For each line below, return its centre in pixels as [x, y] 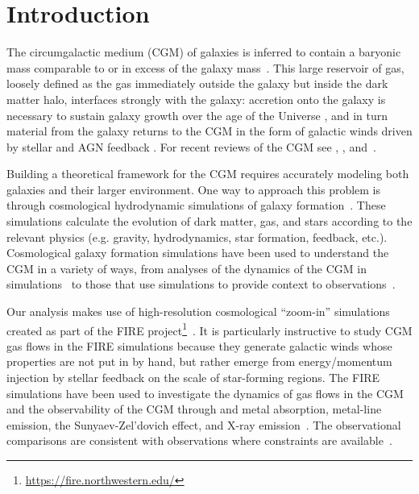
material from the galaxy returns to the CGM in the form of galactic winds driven [209, 131]
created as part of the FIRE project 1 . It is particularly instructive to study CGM [209, 329]
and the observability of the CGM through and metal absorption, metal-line [194, 409]
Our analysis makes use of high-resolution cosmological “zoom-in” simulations [198, 311]
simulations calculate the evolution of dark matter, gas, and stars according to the [209, 221]
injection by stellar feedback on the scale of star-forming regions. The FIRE [193, 378]
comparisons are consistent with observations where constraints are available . [199, 440]
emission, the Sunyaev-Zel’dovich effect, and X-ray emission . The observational [204, 424]
